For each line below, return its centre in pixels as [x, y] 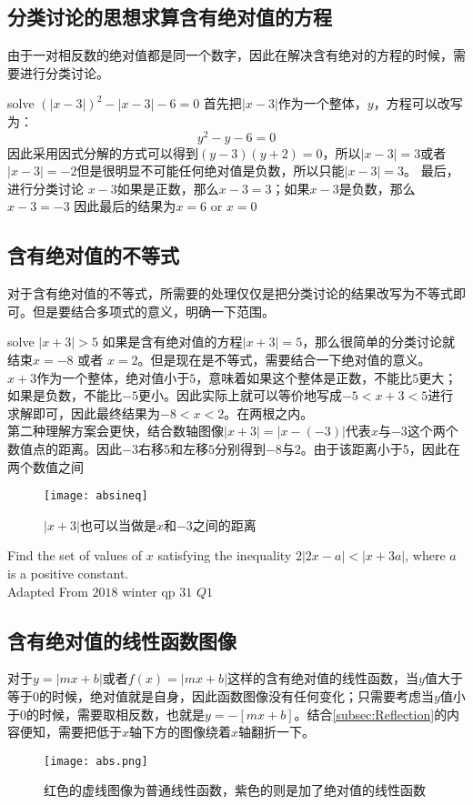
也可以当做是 [118, 524]
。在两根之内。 [269, 413]
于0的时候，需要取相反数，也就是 [106, 714]
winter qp [149, 591]
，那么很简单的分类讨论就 [379, 342]
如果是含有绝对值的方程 [172, 342]
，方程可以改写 [418, 103]
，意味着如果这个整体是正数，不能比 [304, 377]
